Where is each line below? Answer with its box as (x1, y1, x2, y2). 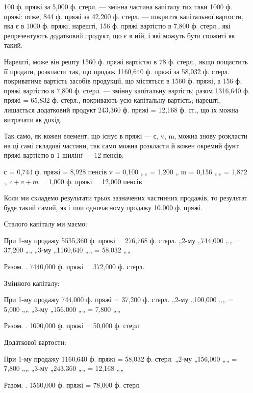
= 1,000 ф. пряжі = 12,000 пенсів (41, 176, 142, 186)
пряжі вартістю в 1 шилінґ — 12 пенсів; (4, 150, 124, 160)
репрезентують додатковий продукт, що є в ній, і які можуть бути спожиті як (4, 30, 235, 40)
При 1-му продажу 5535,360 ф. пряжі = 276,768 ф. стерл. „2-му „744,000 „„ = (4, 235, 241, 245)
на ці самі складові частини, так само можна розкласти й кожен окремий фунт (4, 140, 239, 150)
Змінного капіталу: (4, 278, 60, 288)
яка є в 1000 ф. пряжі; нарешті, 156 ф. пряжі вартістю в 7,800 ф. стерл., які (4, 21, 231, 31)
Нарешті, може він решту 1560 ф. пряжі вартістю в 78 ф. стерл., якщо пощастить (4, 56, 248, 66)
